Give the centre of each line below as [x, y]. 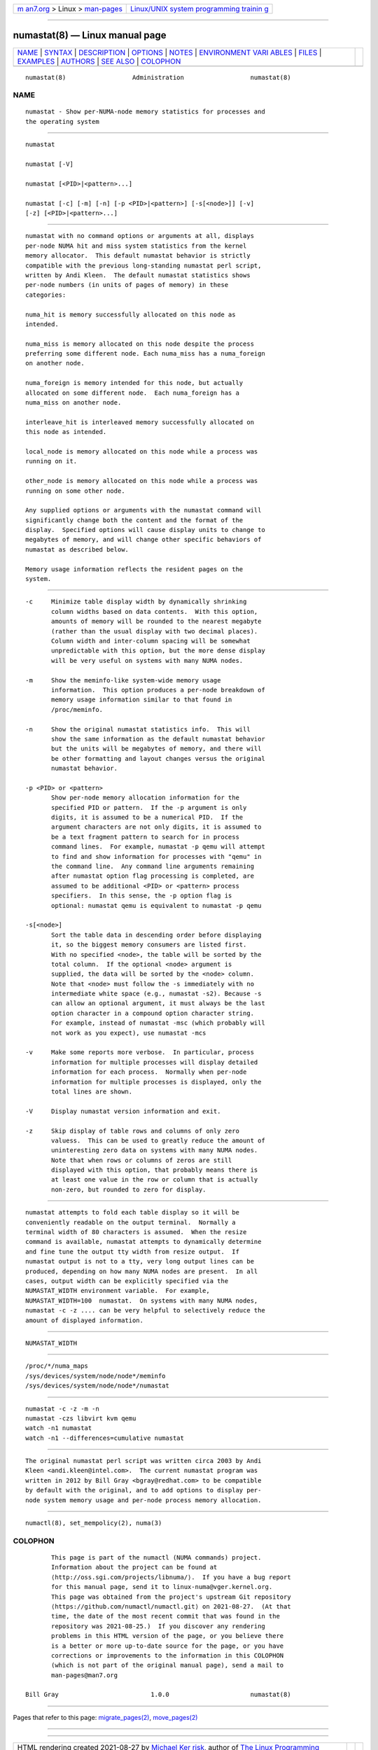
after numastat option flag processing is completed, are [153, 876]
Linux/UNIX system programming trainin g [199, 9]
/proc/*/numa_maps [57, 1366]
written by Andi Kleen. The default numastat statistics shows [138, 275]
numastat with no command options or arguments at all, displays [140, 236]
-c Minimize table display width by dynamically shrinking [136, 602]
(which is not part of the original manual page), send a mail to [168, 1665]
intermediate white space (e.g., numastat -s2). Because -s [156, 994]
